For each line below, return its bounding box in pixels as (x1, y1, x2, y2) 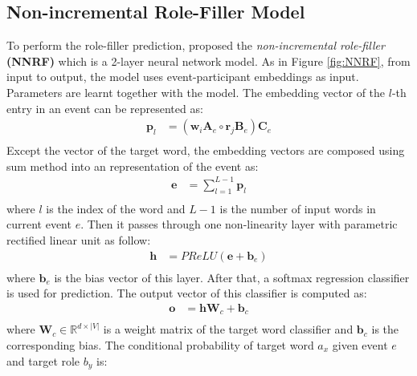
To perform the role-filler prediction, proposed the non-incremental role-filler (6, 37, 385, 54)
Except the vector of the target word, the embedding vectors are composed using (6, 142, 405, 159)
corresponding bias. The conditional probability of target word (6, 336, 314, 353)
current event (6, 216, 72, 232)
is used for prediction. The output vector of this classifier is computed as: (6, 285, 367, 301)
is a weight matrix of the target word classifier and (103, 321, 354, 338)
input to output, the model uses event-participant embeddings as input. (6, 68, 359, 85)
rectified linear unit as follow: (6, 231, 151, 248)
